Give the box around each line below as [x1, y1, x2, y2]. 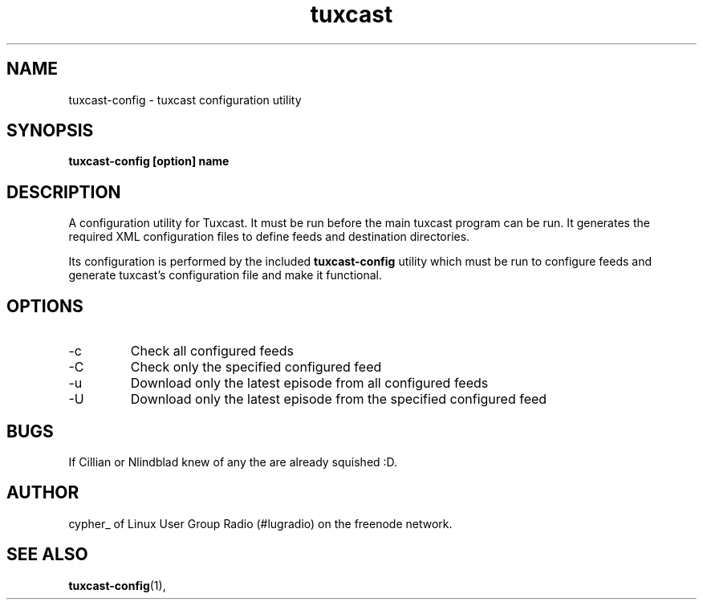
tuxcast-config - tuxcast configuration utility [68, 92, 302, 107]
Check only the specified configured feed [130, 359, 382, 376]
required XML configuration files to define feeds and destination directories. [68, 230, 470, 244]
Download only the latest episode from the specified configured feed [130, 391, 547, 408]
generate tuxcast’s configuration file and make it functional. [68, 268, 382, 283]
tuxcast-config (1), [68, 578, 166, 592]
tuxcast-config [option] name [68, 154, 230, 169]
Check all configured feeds [130, 343, 294, 360]
